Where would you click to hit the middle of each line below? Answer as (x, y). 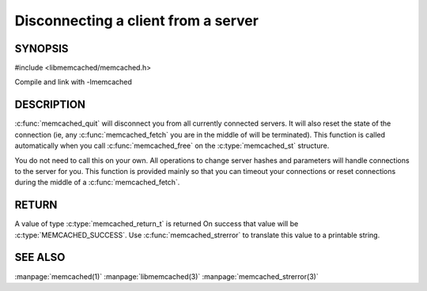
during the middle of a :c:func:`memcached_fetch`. (97, 183)
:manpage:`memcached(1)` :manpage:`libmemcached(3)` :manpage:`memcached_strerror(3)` (167, 276)
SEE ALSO (40, 257)
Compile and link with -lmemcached (73, 82)
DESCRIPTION (50, 105)
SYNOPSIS (42, 49)
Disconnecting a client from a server (136, 21)
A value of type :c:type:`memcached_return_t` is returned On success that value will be (157, 224)
